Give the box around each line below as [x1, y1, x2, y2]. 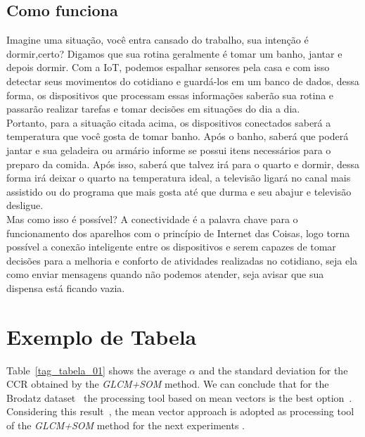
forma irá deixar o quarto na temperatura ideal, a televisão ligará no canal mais [6, 170, 351, 185]
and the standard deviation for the [198, 362, 348, 377]
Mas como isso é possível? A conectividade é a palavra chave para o [6, 211, 298, 226]
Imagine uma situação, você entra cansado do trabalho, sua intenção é [6, 32, 309, 47]
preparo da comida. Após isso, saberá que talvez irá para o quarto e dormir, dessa [6, 156, 360, 171]
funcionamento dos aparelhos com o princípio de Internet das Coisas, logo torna [6, 225, 350, 240]
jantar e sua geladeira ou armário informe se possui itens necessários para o [6, 142, 331, 157]
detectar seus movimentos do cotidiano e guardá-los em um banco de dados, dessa [6, 73, 359, 88]
